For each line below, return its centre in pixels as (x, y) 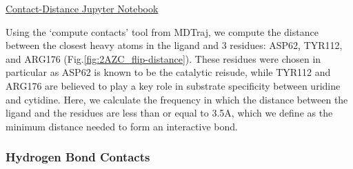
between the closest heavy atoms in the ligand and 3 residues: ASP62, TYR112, (174, 45)
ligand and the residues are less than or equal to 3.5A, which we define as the (169, 113)
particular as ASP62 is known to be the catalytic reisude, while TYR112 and (168, 72)
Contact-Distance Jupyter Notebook (82, 8)
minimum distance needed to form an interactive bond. (122, 126)
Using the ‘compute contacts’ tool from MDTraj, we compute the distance (162, 31)
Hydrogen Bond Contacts (78, 157)
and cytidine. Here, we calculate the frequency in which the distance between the (177, 99)
